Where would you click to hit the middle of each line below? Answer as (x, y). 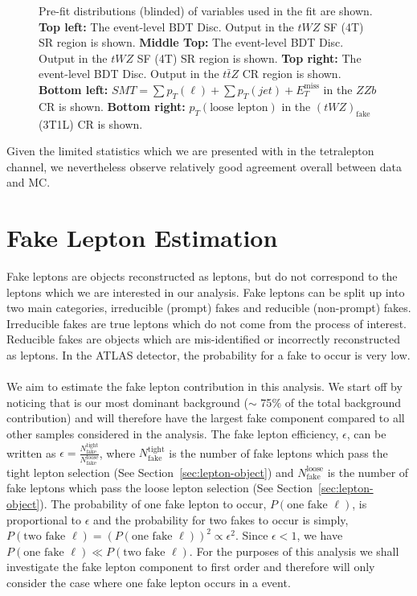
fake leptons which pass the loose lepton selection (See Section (160, 488)
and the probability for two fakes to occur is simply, (221, 519)
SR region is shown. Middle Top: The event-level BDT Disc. (191, 42)
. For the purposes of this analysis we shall (294, 551)
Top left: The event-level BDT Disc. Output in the (166, 26)
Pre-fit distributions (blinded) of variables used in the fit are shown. (206, 10)
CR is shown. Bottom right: (112, 106)
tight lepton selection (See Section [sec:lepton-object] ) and (150, 472)
